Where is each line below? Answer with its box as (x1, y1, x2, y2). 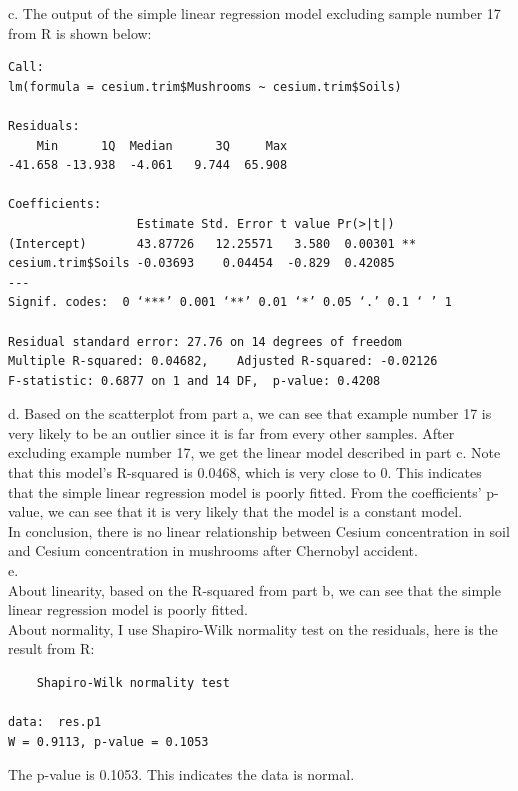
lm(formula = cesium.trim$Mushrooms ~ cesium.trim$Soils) (8, 79, 402, 94)
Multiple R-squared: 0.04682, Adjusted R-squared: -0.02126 (8, 354, 438, 369)
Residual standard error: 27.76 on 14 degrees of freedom (8, 334, 402, 349)
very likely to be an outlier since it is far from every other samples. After (8, 422, 455, 443)
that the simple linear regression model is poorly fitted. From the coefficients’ (8, 481, 482, 502)
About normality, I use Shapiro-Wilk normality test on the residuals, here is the (8, 618, 498, 639)
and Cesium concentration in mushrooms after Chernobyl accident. (8, 540, 418, 561)
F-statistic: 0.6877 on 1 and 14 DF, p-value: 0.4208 (8, 373, 381, 388)
